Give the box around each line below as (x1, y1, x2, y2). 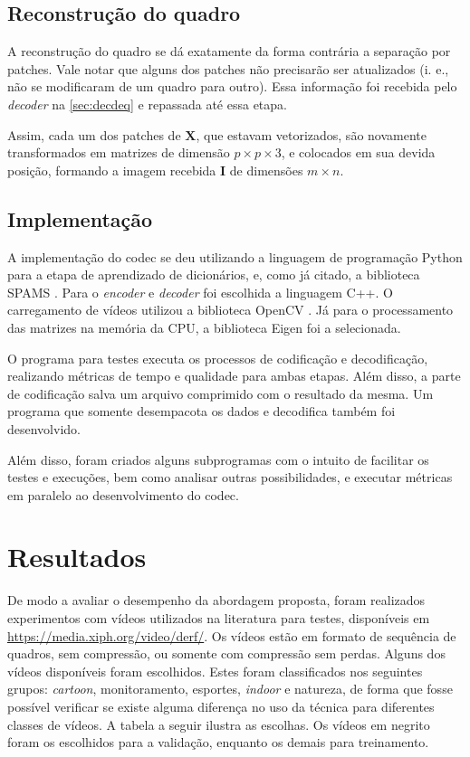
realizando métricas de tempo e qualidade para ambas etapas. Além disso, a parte (7, 366, 461, 385)
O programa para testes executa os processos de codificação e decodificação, (7, 348, 428, 367)
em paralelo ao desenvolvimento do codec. (7, 485, 239, 504)
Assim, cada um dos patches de (7, 125, 181, 144)
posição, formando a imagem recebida (7, 160, 216, 179)
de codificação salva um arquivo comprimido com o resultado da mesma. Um (7, 383, 434, 402)
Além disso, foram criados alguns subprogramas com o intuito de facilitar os (7, 449, 429, 468)
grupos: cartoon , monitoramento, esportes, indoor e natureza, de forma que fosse (7, 679, 453, 698)
